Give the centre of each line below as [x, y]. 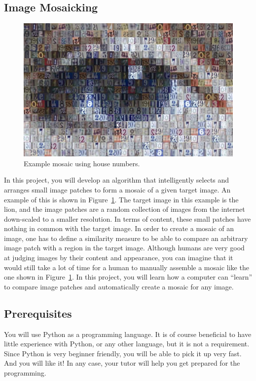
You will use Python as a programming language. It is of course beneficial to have [128, 334]
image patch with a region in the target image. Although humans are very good [124, 248]
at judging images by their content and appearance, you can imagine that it [119, 258]
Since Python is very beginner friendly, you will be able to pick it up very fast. [123, 353]
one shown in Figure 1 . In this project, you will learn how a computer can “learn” [128, 277]
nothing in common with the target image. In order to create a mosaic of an [119, 228]
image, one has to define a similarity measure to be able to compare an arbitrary [126, 238]
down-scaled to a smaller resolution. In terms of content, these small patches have [128, 218]
